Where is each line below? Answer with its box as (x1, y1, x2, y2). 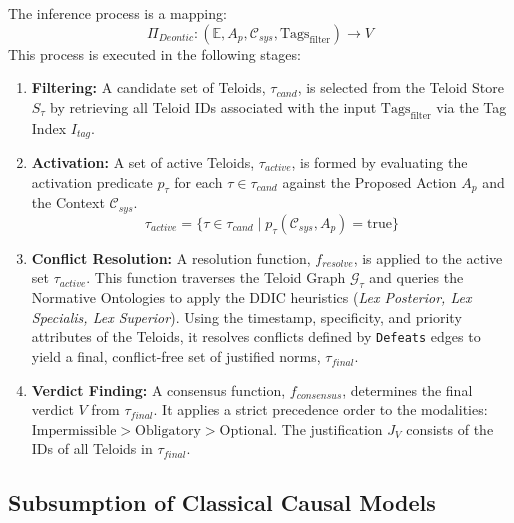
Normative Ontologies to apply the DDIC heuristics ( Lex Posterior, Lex (31, 287, 472, 308)
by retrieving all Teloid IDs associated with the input (50, 96, 377, 117)
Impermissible (31, 423, 117, 438)
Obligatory (135, 423, 201, 438)
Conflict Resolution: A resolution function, (31, 247, 311, 268)
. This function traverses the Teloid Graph (86, 267, 346, 288)
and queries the (369, 267, 464, 288)
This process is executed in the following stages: (8, 43, 301, 64)
